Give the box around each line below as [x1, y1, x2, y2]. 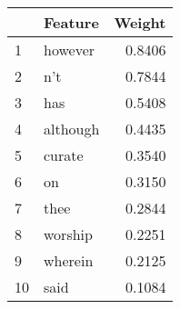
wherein [44, 250, 94, 271]
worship [44, 224, 93, 244]
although [44, 118, 100, 139]
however [44, 39, 95, 60]
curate [44, 145, 84, 165]
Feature [44, 12, 99, 33]
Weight [114, 12, 166, 33]
